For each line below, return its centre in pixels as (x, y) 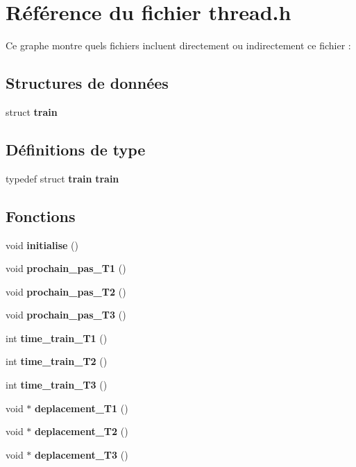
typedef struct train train (62, 178)
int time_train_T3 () (57, 385)
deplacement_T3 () (82, 454)
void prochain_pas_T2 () (66, 291)
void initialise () (42, 245)
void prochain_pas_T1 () (66, 268)
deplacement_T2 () (82, 431)
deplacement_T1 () (82, 408)
